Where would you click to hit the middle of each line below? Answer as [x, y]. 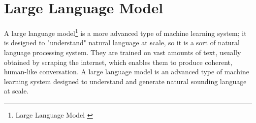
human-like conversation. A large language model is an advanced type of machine [127, 72]
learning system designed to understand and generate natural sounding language [125, 81]
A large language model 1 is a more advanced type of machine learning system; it [125, 32]
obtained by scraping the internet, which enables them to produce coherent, [118, 62]
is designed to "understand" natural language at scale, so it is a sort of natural [122, 43]
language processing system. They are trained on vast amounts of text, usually [123, 52]
